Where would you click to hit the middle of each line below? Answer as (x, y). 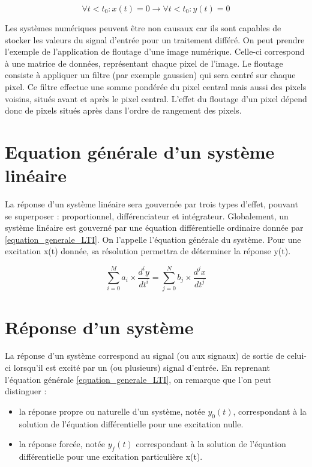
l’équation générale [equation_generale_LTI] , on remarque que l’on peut (138, 379)
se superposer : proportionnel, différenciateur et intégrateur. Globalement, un (147, 215)
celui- (297, 356)
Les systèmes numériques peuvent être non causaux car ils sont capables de (143, 28)
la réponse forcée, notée (62, 444)
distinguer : (26, 391)
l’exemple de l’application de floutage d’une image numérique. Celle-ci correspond (155, 51)
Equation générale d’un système (140, 151)
